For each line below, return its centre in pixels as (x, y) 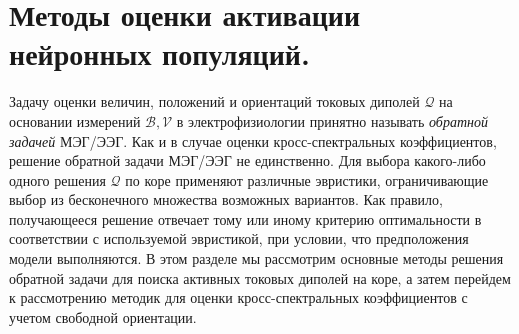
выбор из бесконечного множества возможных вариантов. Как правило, (226, 199)
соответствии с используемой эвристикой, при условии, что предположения (239, 238)
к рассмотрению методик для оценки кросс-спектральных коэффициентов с (238, 297)
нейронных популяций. (159, 53)
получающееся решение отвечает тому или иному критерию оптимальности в (245, 218)
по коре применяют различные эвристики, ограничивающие (307, 179)
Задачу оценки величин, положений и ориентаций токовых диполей (214, 101)
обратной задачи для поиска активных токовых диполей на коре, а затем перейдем (260, 277)
